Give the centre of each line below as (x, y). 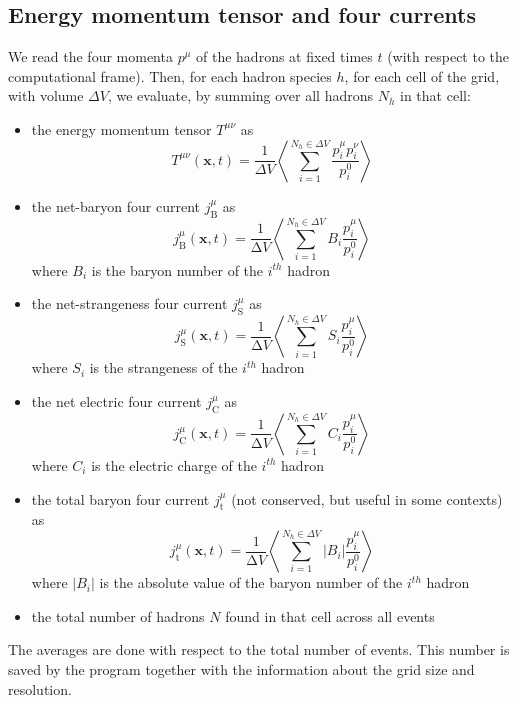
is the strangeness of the (163, 367)
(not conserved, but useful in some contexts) (367, 498)
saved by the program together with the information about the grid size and (241, 668)
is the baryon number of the (177, 269)
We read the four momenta (90, 56)
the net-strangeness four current (129, 303)
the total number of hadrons (118, 615)
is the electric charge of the (174, 464)
